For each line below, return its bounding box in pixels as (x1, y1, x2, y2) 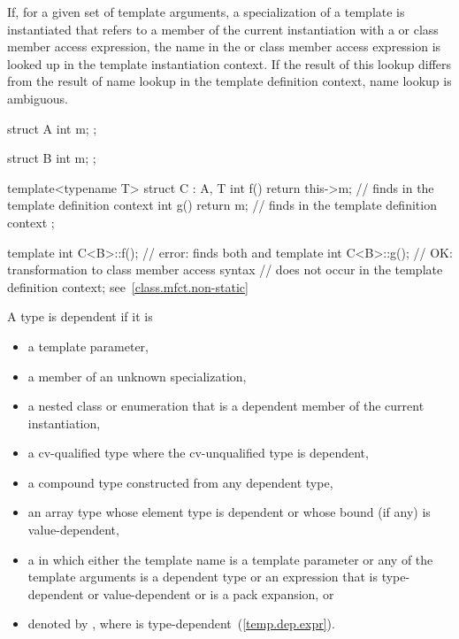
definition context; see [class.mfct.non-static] (7, 277, 249, 296)
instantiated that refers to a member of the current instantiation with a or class (7, 19, 439, 38)
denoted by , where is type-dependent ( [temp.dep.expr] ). (27, 614, 335, 633)
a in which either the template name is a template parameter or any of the (27, 550, 433, 568)
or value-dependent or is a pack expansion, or (88, 584, 334, 603)
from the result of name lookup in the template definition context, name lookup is (7, 72, 452, 90)
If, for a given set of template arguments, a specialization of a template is (7, 3, 405, 20)
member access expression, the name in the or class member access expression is (7, 37, 441, 56)
